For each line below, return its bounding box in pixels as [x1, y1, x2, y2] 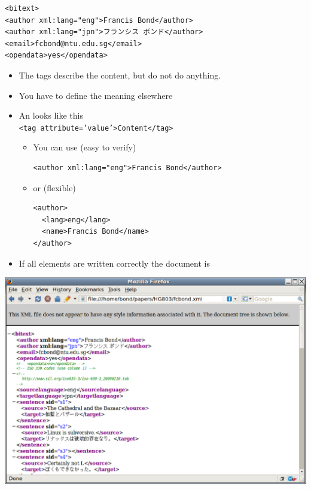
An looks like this [19, 109, 83, 122]
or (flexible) [33, 181, 76, 194]
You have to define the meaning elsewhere [19, 89, 173, 101]
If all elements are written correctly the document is [19, 256, 210, 269]
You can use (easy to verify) [33, 141, 136, 153]
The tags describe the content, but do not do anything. [19, 68, 221, 81]
